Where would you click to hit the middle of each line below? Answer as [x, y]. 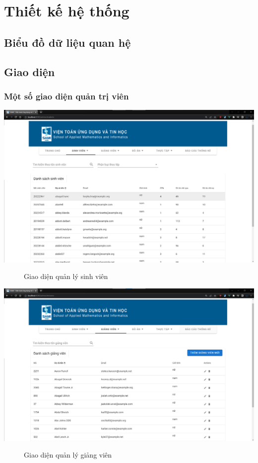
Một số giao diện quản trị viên [66, 96]
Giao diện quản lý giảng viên [68, 455]
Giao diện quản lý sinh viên [66, 276]
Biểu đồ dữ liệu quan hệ [67, 42]
